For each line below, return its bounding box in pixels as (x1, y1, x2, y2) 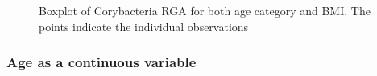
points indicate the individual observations (39, 18, 249, 34)
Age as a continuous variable (6, 52, 197, 72)
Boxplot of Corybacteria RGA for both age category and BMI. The (39, 2, 371, 18)
